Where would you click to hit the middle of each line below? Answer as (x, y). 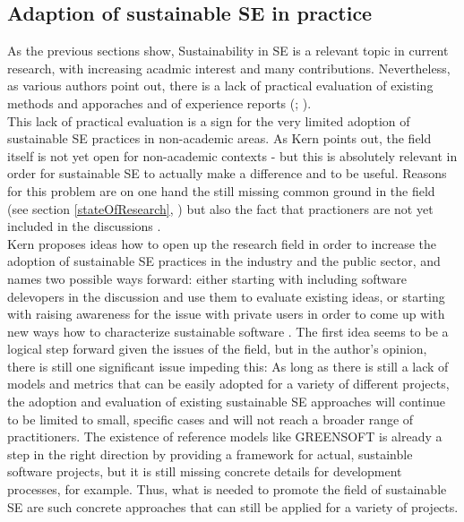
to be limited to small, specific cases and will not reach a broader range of (211, 419)
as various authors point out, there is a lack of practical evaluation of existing (220, 86)
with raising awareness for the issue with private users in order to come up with (226, 314)
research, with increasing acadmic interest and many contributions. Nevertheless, (229, 68)
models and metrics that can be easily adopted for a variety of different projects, (228, 384)
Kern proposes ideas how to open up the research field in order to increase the (222, 243)
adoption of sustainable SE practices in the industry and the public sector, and (224, 261)
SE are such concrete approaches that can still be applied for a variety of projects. (233, 506)
